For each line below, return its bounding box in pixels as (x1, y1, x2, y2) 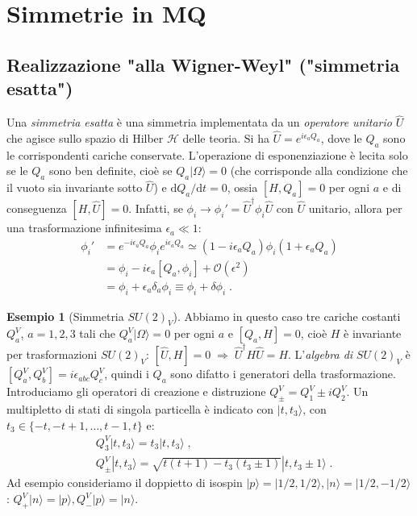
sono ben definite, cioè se (48, 162, 173, 179)
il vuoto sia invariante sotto (6, 179, 143, 196)
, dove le (320, 130, 362, 146)
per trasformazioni (6, 346, 98, 363)
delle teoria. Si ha (182, 130, 269, 146)
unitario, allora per (308, 200, 402, 217)
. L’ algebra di (288, 346, 353, 363)
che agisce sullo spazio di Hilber (6, 130, 164, 146)
